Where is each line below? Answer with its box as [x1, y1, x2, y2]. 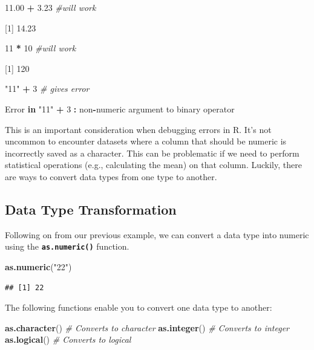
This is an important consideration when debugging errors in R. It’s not [5, 123, 272, 135]
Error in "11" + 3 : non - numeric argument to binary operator [5, 102, 235, 115]
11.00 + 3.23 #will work [5, 1, 96, 13]
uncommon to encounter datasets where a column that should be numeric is [5, 135, 287, 147]
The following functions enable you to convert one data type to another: [5, 301, 272, 314]
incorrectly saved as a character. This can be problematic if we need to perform [5, 146, 299, 159]
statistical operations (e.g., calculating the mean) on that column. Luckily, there [5, 158, 302, 171]
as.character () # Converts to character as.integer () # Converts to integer [5, 321, 289, 334]
